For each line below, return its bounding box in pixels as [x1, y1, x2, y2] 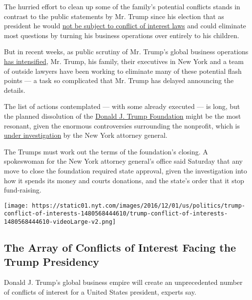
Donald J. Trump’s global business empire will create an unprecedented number [4, 277, 243, 287]
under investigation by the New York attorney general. [4, 130, 168, 140]
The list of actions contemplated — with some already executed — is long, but [4, 101, 240, 111]
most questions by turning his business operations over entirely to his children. [4, 30, 239, 40]
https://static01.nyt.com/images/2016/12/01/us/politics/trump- [32, 202, 245, 209]
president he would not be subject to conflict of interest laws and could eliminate [4, 21, 246, 31]
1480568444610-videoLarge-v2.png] [4, 218, 116, 225]
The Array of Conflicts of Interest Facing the [4, 240, 236, 255]
